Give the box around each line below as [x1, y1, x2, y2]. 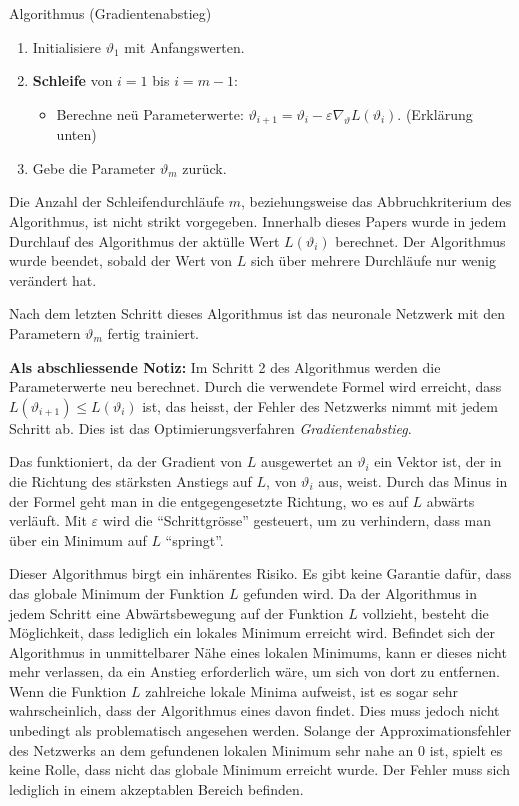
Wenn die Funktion [9, 680, 127, 701]
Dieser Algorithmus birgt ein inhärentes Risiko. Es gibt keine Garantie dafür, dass [9, 563, 512, 584]
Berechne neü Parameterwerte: [56, 103, 244, 124]
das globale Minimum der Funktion [9, 582, 225, 603]
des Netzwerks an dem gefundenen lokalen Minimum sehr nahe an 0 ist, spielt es [9, 739, 503, 760]
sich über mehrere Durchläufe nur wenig [250, 250, 497, 271]
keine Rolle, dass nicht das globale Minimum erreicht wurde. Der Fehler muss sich [9, 759, 510, 780]
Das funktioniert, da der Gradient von [9, 451, 243, 472]
